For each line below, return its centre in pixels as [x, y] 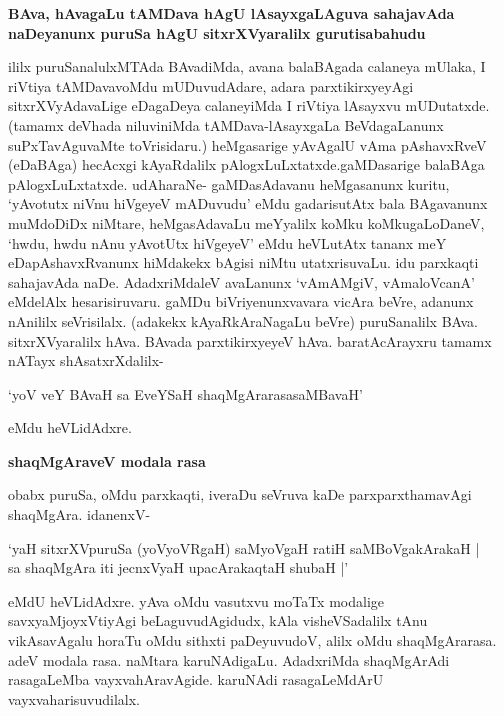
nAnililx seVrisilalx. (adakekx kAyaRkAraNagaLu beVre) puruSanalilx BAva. [243, 320]
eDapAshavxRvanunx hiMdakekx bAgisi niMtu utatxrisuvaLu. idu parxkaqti [243, 262]
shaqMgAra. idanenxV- [79, 514]
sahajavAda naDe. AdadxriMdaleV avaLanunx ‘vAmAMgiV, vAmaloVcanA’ [241, 281]
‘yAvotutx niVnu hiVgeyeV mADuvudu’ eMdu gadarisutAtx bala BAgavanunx [248, 203]
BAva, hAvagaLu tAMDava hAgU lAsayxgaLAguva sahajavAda [231, 13]
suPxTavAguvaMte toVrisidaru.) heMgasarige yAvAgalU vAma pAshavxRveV [247, 144]
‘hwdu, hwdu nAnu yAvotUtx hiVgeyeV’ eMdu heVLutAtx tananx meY [227, 242]
